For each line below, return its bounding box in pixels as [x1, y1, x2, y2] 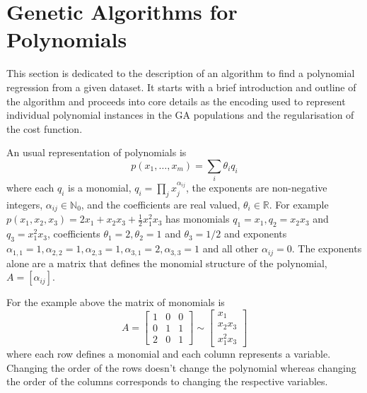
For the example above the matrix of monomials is [6, 295, 225, 310]
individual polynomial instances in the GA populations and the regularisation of [6, 107, 354, 122]
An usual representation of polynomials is [6, 145, 187, 160]
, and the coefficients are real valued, [81, 197, 240, 211]
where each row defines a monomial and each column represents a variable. [6, 346, 331, 360]
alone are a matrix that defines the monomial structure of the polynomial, [6, 255, 327, 270]
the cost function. [6, 121, 83, 136]
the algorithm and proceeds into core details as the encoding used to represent [6, 93, 346, 108]
